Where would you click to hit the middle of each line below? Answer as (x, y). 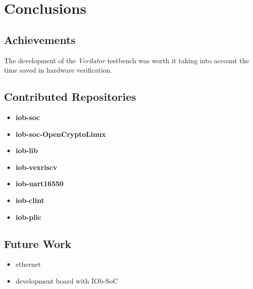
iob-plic (28, 217)
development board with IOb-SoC (67, 280)
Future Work (38, 243)
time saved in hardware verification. (58, 70)
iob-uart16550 (40, 184)
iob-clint (30, 200)
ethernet (28, 264)
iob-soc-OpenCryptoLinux (61, 134)
